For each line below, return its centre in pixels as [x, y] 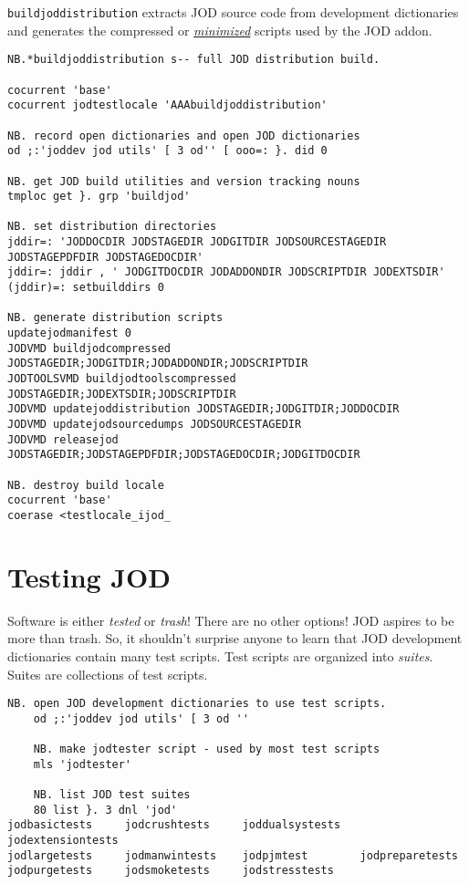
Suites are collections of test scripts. [108, 674]
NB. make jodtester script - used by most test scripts [207, 749]
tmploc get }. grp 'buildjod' [99, 197]
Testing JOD [89, 576]
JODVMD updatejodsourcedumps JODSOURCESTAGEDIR [155, 424]
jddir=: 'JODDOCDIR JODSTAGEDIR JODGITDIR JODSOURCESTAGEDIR [197, 242]
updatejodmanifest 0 [70, 333]
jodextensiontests [63, 840]
